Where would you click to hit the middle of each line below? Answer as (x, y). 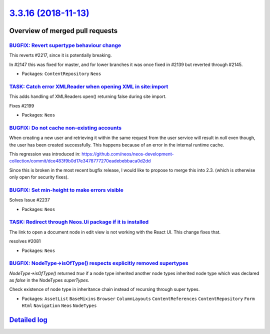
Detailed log (28, 320)
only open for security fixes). (39, 177)
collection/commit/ (28, 161)
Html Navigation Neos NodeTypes (59, 306)
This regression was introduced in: (45, 154)
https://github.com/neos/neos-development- (128, 154)
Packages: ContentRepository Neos (61, 74)
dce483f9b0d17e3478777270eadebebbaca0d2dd (99, 161)
